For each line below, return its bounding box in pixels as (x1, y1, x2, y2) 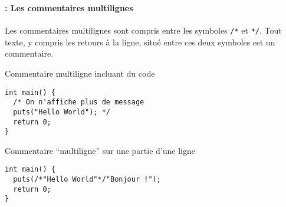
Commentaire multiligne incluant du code (5, 67, 155, 79)
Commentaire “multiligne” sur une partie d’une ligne (5, 144, 195, 156)
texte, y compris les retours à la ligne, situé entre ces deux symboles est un (5, 35, 275, 48)
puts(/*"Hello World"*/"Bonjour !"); (13, 175, 161, 184)
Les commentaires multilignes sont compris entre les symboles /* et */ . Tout (5, 24, 282, 37)
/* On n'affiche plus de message (13, 98, 144, 107)
